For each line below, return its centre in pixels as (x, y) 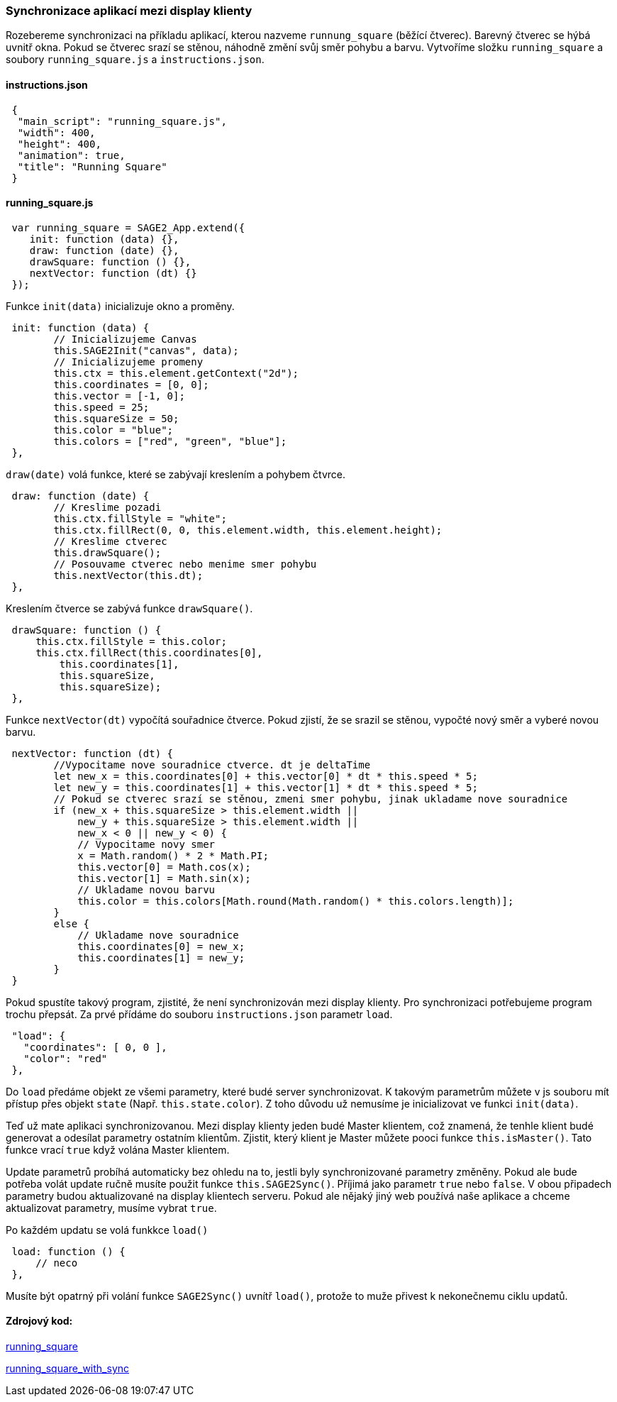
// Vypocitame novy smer (146, 844)
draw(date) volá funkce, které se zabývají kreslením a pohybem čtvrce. (176, 474)
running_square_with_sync (68, 1369)
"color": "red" (66, 1058)
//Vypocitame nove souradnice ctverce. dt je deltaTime (212, 765)
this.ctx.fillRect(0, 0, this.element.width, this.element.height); (248, 530)
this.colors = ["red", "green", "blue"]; (170, 441)
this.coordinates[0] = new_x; (161, 946)
